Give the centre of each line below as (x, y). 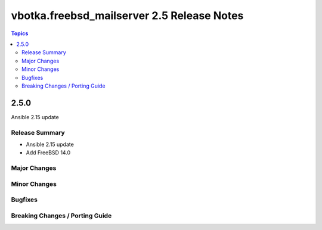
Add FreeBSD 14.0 (48, 153)
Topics (20, 33)
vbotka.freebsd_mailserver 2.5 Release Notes (127, 15)
